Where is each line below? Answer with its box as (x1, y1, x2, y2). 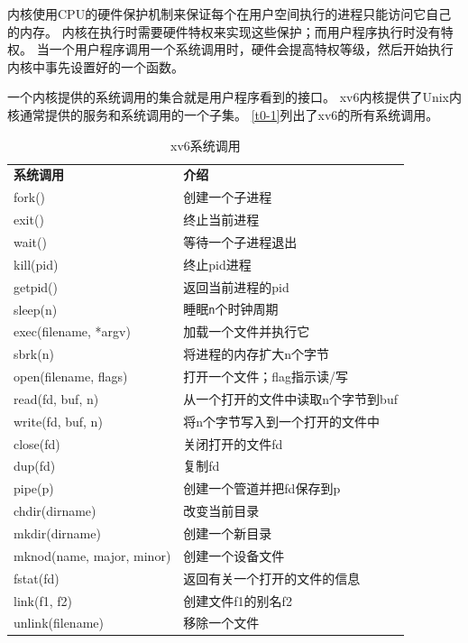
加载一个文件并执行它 (183, 322, 310, 341)
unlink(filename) (14, 613, 104, 632)
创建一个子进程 (183, 188, 272, 207)
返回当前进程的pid (183, 277, 289, 296)
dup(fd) (14, 456, 56, 475)
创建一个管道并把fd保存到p (183, 479, 341, 498)
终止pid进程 (183, 254, 252, 273)
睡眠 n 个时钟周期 (183, 299, 279, 318)
